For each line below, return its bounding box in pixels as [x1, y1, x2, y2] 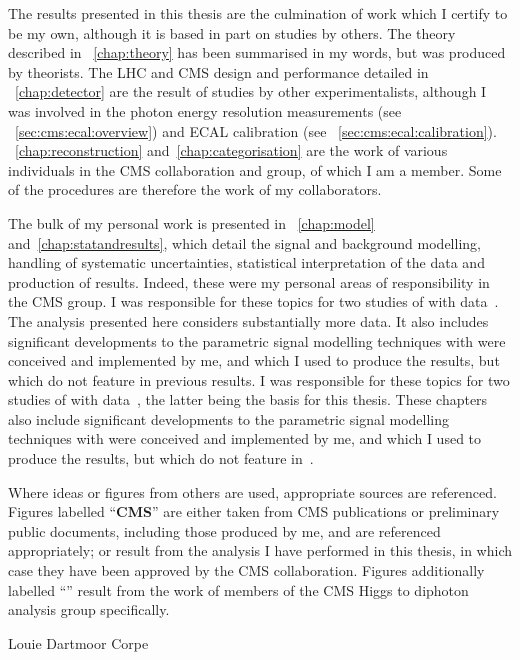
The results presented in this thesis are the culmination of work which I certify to [8, 3, 508, 23]
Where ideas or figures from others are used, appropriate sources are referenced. [8, 481, 497, 502]
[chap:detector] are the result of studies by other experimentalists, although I [15, 81, 487, 102]
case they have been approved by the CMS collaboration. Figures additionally [8, 560, 485, 581]
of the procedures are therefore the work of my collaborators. [8, 179, 382, 200]
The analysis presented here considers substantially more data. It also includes [8, 310, 489, 331]
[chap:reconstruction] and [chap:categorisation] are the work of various [15, 140, 448, 161]
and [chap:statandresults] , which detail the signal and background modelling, [8, 232, 481, 253]
